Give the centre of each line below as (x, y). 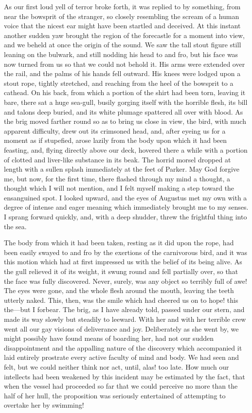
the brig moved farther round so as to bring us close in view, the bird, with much (125, 121)
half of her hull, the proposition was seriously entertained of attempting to (115, 395)
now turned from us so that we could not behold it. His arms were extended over (125, 64)
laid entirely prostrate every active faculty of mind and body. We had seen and (121, 357)
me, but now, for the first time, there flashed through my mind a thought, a (117, 178)
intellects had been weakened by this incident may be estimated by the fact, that (125, 376)
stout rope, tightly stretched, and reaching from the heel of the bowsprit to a (119, 83)
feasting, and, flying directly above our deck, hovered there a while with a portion (126, 149)
